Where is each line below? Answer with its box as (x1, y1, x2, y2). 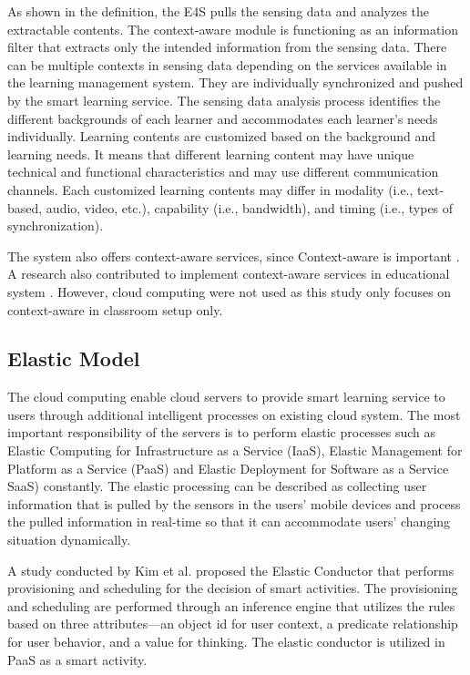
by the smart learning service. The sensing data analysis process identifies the (7, 90, 441, 109)
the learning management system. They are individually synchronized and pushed (7, 73, 464, 92)
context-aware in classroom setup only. (7, 300, 223, 319)
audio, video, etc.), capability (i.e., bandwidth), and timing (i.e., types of (46, 198, 454, 217)
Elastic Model (7, 344, 140, 373)
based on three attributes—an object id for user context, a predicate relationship (7, 614, 458, 633)
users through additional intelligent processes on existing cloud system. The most (7, 404, 461, 424)
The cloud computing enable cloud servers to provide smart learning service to (7, 387, 445, 406)
